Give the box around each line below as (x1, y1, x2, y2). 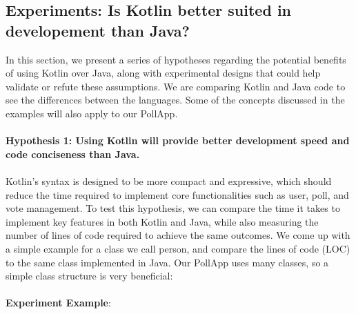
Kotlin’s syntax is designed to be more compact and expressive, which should (6, 173, 332, 188)
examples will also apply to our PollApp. (6, 106, 178, 120)
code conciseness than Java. (6, 146, 140, 161)
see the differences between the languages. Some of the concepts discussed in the (6, 92, 345, 107)
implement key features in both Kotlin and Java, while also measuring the (6, 214, 319, 228)
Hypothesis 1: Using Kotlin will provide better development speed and (6, 133, 350, 148)
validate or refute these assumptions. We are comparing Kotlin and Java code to (6, 79, 346, 93)
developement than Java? (6, 19, 190, 41)
